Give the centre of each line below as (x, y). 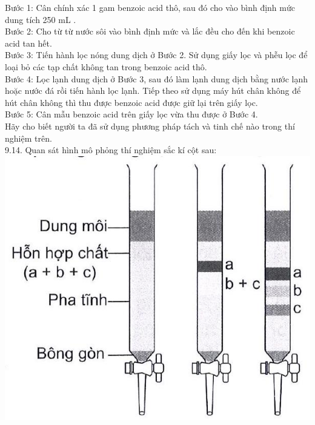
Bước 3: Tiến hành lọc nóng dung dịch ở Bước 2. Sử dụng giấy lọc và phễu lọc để (156, 55)
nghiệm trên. (28, 138)
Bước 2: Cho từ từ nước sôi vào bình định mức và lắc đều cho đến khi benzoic (150, 31)
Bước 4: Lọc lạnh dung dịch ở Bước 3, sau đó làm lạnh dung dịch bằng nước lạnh (157, 78)
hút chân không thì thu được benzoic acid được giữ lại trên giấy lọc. (131, 102)
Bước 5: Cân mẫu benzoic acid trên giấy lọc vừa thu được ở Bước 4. (131, 114)
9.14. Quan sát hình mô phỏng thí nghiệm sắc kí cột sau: (111, 150)
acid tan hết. (28, 43)
